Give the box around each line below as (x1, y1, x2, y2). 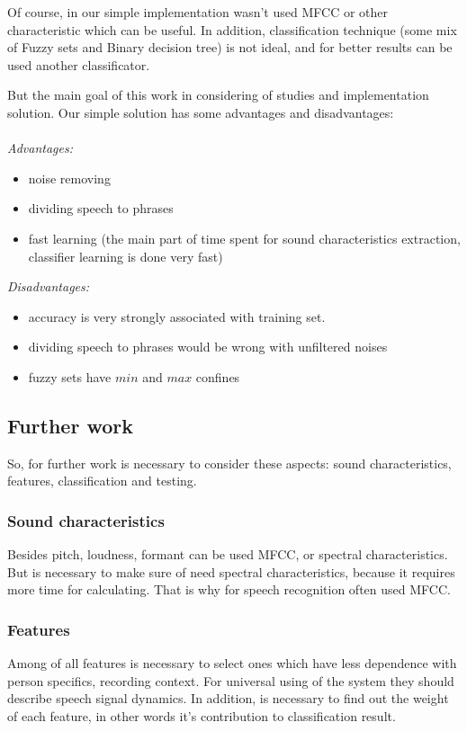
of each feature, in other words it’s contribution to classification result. (7, 706, 396, 725)
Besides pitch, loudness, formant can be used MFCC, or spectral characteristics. (7, 545, 448, 564)
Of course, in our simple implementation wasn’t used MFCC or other (7, 3, 388, 21)
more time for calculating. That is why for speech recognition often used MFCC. (7, 580, 451, 599)
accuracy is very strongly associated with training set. (28, 307, 326, 325)
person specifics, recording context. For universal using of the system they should (7, 671, 454, 690)
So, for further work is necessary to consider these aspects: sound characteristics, (7, 453, 452, 472)
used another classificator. (7, 55, 150, 74)
